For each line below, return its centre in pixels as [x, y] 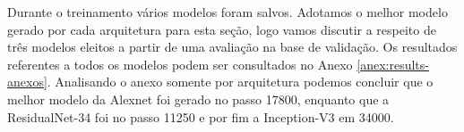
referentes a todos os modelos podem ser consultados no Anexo [180, 64]
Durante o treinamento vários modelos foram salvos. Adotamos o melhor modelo [228, 12]
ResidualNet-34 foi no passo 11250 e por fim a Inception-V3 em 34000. [201, 116]
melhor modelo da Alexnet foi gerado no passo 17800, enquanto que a [198, 99]
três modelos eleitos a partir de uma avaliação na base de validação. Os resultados [232, 47]
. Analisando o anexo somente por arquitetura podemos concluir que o [240, 82]
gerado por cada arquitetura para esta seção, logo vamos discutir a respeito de [222, 29]
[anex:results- [393, 64]
